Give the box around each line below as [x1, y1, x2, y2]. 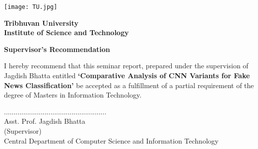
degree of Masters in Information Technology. [4, 90, 142, 100]
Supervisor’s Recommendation [4, 44, 110, 54]
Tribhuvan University [4, 17, 79, 28]
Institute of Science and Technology [4, 27, 129, 38]
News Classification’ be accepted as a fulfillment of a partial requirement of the [4, 80, 254, 90]
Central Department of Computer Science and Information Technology [4, 135, 219, 146]
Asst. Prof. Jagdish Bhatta [4, 116, 85, 126]
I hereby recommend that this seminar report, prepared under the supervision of [4, 60, 249, 71]
